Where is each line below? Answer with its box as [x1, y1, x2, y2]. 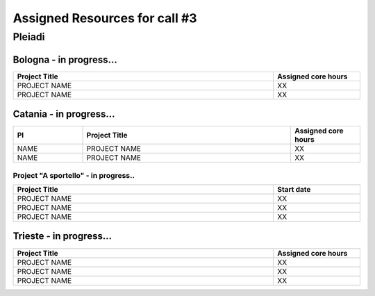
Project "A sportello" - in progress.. [12, 170, 135, 180]
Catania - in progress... [12, 108, 115, 120]
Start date [276, 184, 311, 194]
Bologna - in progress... [12, 54, 117, 65]
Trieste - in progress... [12, 230, 112, 242]
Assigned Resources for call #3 [12, 10, 197, 26]
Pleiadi [12, 31, 45, 43]
